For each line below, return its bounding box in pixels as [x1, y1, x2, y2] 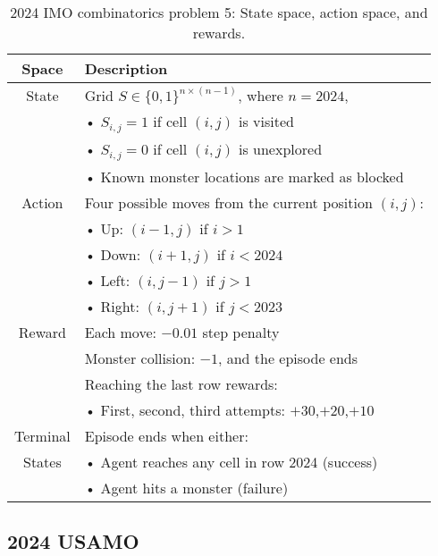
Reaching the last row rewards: [84, 373, 278, 394]
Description [84, 58, 168, 79]
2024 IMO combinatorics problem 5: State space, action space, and [10, 2, 428, 22]
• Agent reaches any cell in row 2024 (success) [84, 451, 378, 472]
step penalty [202, 321, 280, 342]
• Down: [84, 243, 141, 265]
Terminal [14, 425, 71, 446]
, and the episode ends [217, 347, 358, 368]
